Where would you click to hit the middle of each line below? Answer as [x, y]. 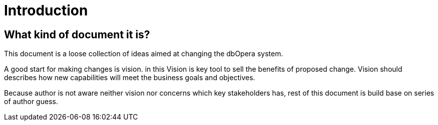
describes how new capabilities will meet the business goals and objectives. [130, 78]
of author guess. [31, 102]
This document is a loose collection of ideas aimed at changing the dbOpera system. [144, 54]
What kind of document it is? [77, 34]
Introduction [46, 10]
